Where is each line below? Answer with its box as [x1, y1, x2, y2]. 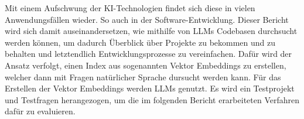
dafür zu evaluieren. [5, 105, 76, 117]
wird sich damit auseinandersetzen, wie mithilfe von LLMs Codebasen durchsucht [5, 25, 298, 37]
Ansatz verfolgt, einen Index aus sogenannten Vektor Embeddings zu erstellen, [5, 59, 286, 71]
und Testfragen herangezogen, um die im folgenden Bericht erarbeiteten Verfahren [5, 93, 300, 106]
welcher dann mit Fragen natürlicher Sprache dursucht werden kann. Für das [5, 70, 281, 83]
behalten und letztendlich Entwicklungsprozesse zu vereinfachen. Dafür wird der [5, 47, 292, 60]
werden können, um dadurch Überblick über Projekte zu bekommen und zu [5, 36, 276, 48]
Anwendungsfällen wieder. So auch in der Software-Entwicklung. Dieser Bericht [5, 13, 289, 25]
